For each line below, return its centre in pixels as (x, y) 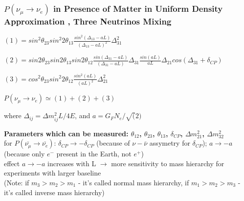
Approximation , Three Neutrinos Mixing (88, 21)
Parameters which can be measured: (66, 133)
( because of (113, 143)
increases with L (72, 163)
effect (12, 163)
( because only (24, 154)
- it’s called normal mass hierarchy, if (133, 182)
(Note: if (17, 182)
